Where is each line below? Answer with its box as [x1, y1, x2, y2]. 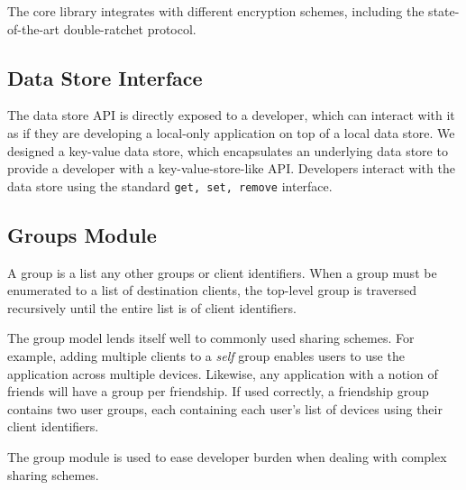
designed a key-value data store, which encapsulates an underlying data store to [7, 141, 448, 160]
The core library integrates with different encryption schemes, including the [7, 2, 425, 20]
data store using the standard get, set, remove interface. [7, 176, 333, 195]
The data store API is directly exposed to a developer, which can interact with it [7, 106, 455, 125]
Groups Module [7, 220, 157, 248]
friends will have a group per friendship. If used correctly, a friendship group [7, 382, 429, 401]
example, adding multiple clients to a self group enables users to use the [7, 347, 405, 365]
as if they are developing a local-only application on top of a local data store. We [7, 123, 455, 142]
